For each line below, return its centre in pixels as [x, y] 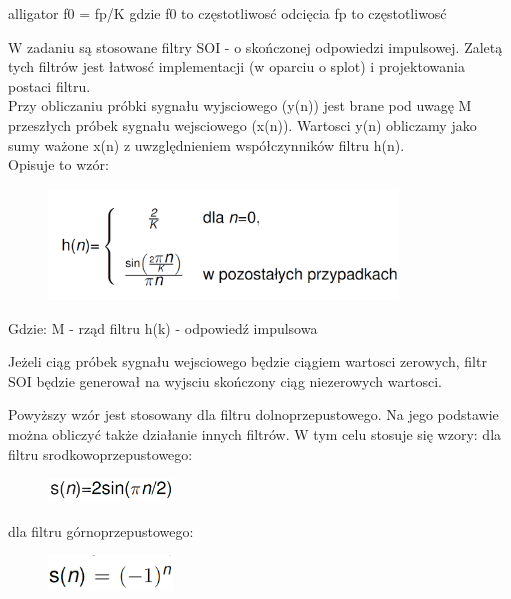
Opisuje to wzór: [58, 164]
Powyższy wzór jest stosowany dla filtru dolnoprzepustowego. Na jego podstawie [253, 414]
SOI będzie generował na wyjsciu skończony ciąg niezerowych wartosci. [225, 380]
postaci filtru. [49, 85]
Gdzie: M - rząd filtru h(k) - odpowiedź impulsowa [163, 327]
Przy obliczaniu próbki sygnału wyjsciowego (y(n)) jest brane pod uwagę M [240, 105]
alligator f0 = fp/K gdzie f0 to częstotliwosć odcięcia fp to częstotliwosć [227, 13]
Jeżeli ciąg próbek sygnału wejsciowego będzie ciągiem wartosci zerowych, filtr [247, 361]
